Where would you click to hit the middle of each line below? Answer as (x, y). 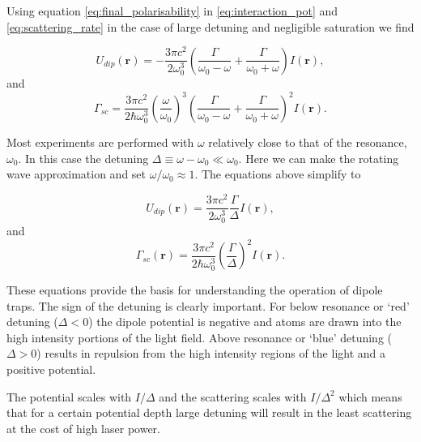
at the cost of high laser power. (83, 428)
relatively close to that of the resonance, (308, 142)
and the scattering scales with (233, 396)
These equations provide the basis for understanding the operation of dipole (195, 289)
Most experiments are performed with (100, 142)
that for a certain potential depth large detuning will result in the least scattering (209, 412)
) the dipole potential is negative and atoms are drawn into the (245, 322)
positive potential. (51, 369)
